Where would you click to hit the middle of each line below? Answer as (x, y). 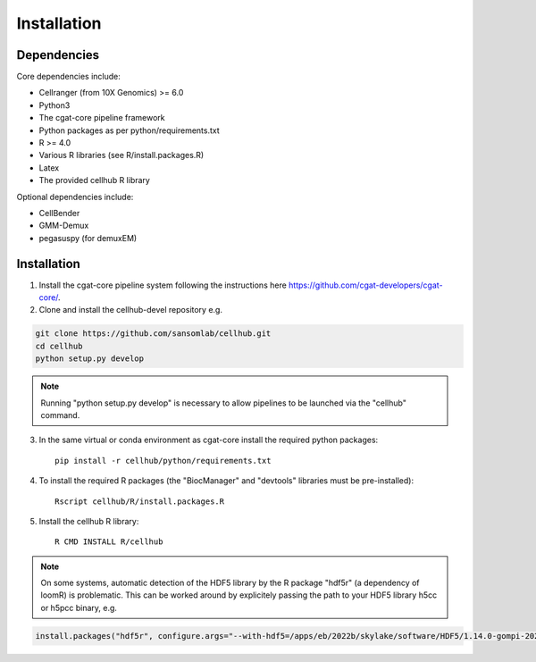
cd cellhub (59, 346)
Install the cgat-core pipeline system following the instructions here (163, 285)
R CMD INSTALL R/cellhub (109, 542)
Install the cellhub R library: (89, 521)
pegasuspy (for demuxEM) (88, 238)
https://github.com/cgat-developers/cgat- (366, 285)
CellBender (59, 213)
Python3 (54, 105)
